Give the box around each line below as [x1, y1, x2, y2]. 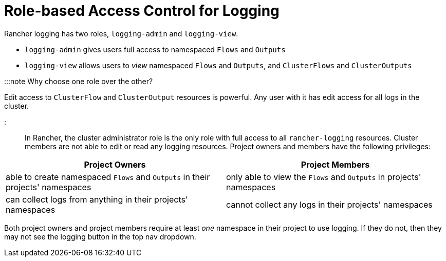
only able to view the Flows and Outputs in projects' [226, 171, 421, 182]
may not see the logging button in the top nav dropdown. [4, 232, 196, 241]
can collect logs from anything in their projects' [6, 194, 188, 205]
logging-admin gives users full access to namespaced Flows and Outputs [25, 45, 286, 54]
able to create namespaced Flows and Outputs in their [6, 171, 210, 182]
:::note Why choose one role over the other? [4, 76, 153, 86]
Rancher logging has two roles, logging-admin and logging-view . [4, 29, 238, 38]
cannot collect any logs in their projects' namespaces [226, 199, 433, 210]
